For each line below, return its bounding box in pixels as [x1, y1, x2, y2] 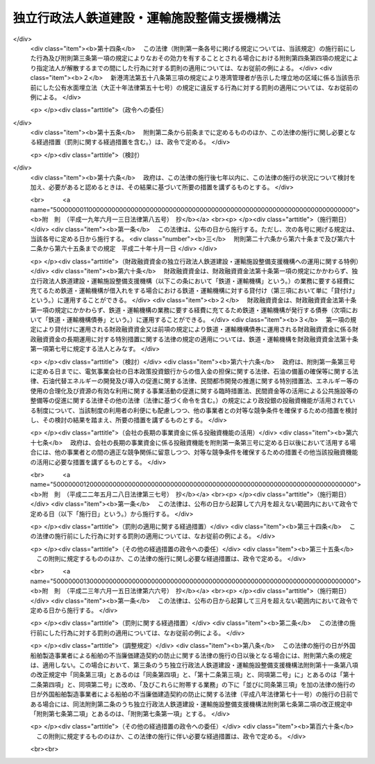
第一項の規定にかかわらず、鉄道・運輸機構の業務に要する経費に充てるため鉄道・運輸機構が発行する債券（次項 [30, 306, 347, 314]
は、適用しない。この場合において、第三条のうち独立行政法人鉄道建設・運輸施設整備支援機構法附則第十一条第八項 [30, 660, 358, 669]
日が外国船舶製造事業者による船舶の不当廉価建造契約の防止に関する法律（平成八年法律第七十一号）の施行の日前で [30, 690, 359, 699]
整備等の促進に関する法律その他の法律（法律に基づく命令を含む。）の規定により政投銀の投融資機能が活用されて [30, 396, 350, 405]
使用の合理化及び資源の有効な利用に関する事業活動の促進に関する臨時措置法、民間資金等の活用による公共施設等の [30, 387, 359, 395]
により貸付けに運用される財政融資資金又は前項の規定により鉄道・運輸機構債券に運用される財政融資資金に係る [35, 325, 353, 334]
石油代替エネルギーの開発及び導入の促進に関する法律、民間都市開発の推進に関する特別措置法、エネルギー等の [42, 377, 359, 385]
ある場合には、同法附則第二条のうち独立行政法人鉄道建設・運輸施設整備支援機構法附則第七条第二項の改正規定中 [30, 699, 353, 708]
